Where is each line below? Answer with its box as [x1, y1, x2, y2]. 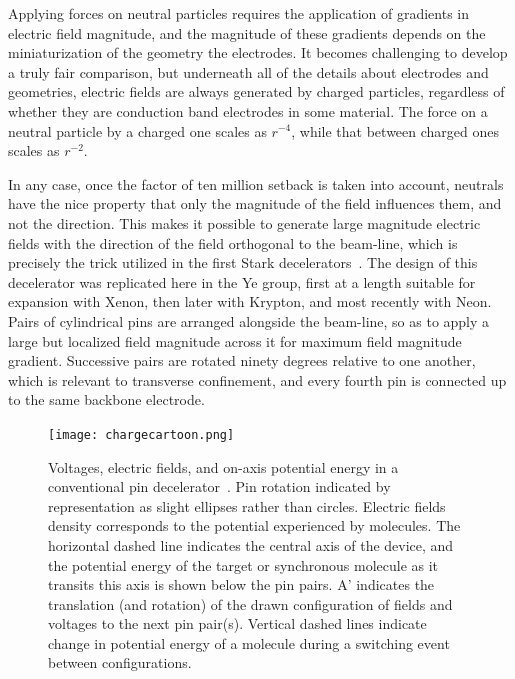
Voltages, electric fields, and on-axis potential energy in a [48, 456, 399, 477]
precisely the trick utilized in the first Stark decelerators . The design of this [8, 252, 478, 273]
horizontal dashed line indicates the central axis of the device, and [48, 534, 454, 555]
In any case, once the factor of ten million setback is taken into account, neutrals [8, 173, 504, 194]
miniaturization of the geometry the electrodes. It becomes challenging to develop [8, 42, 508, 63]
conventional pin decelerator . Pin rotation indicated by [48, 476, 391, 497]
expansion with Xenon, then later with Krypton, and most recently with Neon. [8, 291, 492, 312]
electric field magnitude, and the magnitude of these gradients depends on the [8, 22, 486, 43]
